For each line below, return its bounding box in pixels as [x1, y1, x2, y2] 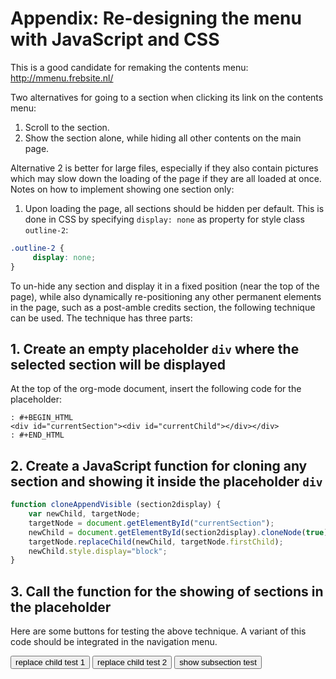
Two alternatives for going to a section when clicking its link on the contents [10, 91, 324, 103]
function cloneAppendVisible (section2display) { [10, 500, 222, 510]
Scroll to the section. [24, 121, 110, 133]
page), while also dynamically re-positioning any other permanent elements [10, 290, 322, 302]
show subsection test [179, 657, 257, 668]
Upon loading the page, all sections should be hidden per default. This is [24, 202, 325, 214]
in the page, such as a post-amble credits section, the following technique [10, 301, 316, 313]
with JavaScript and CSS [10, 28, 220, 51]
